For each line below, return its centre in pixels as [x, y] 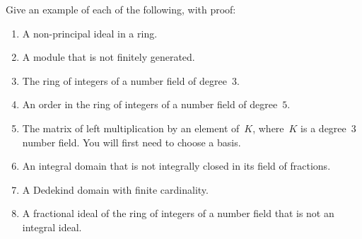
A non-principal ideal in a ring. [90, 33]
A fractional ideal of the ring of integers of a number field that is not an [178, 213]
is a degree [323, 128]
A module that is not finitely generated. [109, 57]
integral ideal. [52, 227]
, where [268, 128]
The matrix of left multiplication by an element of [131, 128]
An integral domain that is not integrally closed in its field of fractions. [176, 166]
